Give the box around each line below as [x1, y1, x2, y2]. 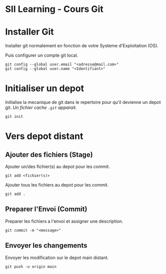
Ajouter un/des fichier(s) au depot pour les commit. [5, 164, 110, 170]
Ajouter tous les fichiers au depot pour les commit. [5, 182, 109, 188]
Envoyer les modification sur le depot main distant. [5, 255, 109, 261]
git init [5, 114, 23, 119]
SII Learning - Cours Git [5, 3, 103, 15]
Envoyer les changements [5, 241, 87, 250]
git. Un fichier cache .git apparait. [5, 104, 77, 110]
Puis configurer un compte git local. [5, 52, 79, 58]
